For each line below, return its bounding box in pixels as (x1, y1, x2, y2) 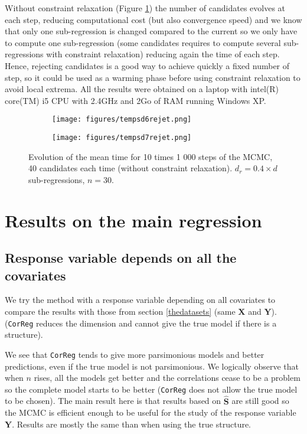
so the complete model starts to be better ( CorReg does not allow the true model (5, 383, 298, 395)
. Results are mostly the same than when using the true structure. (12, 417, 252, 430)
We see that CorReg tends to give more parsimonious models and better (5, 348, 264, 360)
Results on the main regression (5, 208, 262, 232)
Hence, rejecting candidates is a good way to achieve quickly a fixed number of (5, 59, 290, 71)
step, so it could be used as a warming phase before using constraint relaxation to (5, 71, 301, 83)
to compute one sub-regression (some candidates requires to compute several (5, 36, 281, 48)
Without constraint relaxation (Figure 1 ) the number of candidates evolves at (5, 2, 286, 14)
